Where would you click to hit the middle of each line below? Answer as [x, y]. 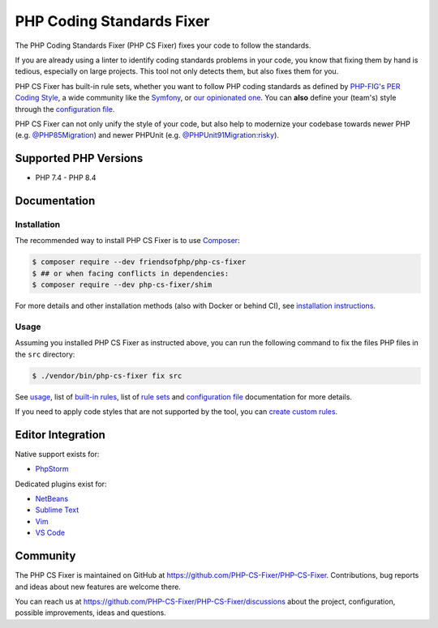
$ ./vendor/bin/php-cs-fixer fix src [107, 376]
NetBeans [52, 499]
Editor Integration [60, 435]
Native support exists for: [57, 454]
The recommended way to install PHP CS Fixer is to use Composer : [127, 241]
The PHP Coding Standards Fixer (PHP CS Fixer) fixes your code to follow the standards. [163, 45]
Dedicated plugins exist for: [61, 484]
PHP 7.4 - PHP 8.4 [66, 177]
